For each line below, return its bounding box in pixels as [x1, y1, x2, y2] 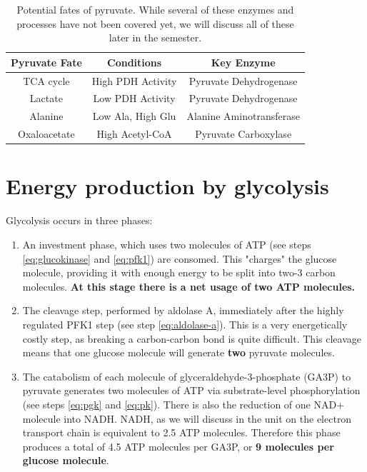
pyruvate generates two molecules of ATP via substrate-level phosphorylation [22, 383, 361, 398]
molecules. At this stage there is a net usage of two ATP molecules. [22, 278, 356, 293]
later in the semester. [109, 30, 202, 45]
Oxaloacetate [18, 126, 75, 141]
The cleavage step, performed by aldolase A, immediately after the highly [22, 303, 344, 318]
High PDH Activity [91, 73, 177, 88]
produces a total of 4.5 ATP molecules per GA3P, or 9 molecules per [22, 438, 334, 453]
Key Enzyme [211, 54, 276, 69]
